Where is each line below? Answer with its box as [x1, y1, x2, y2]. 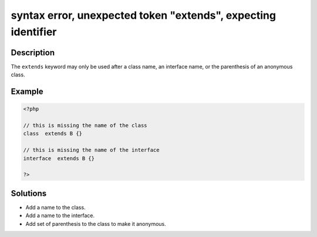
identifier [11, 25, 57, 38]
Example [11, 87, 43, 97]
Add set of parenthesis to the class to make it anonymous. [25, 220, 167, 227]
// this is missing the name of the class [23, 122, 147, 129]
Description [11, 48, 55, 57]
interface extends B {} [23, 155, 95, 161]
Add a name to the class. [25, 204, 86, 211]
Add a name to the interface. [25, 212, 95, 219]
